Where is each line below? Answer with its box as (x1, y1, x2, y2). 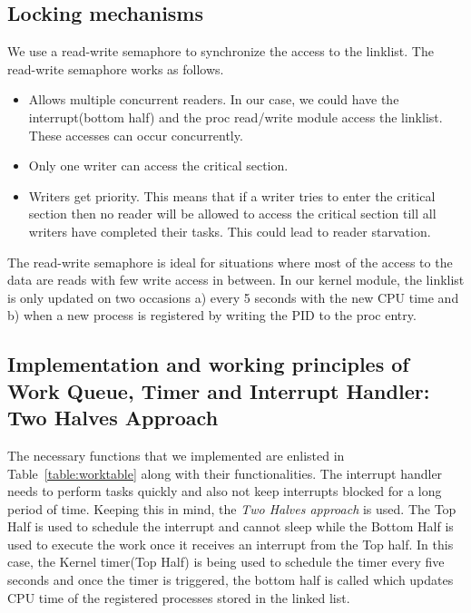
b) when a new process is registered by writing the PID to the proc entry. (7, 306, 417, 325)
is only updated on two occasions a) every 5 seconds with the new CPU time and (7, 287, 459, 306)
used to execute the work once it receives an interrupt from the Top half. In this (7, 534, 454, 553)
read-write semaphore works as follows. (7, 59, 224, 78)
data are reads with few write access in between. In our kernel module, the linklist (7, 270, 465, 289)
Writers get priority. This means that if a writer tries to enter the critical (28, 186, 436, 205)
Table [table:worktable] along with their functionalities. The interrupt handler (7, 463, 443, 482)
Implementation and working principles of (7, 350, 409, 378)
